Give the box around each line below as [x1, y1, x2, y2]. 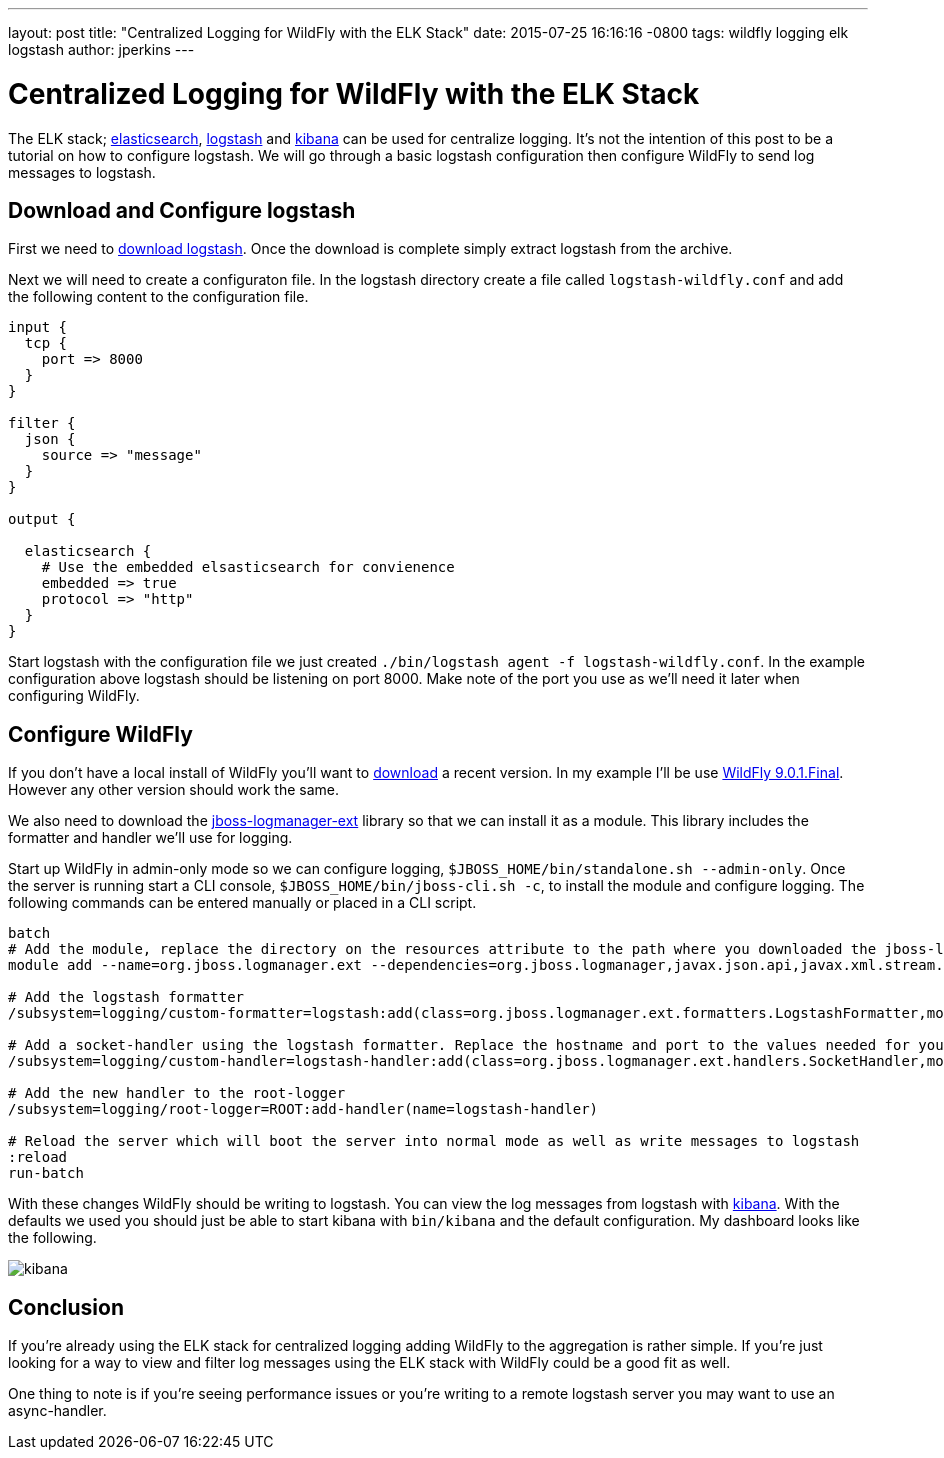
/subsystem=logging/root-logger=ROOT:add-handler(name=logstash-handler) [8, 1101, 599, 1118]
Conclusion [8, 1294, 125, 1320]
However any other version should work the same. [8, 781, 339, 799]
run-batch [8, 1165, 84, 1182]
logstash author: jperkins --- [8, 41, 195, 58]
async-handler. [8, 1402, 107, 1420]
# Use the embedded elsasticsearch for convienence [41, 559, 455, 576]
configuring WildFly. [8, 687, 140, 705]
